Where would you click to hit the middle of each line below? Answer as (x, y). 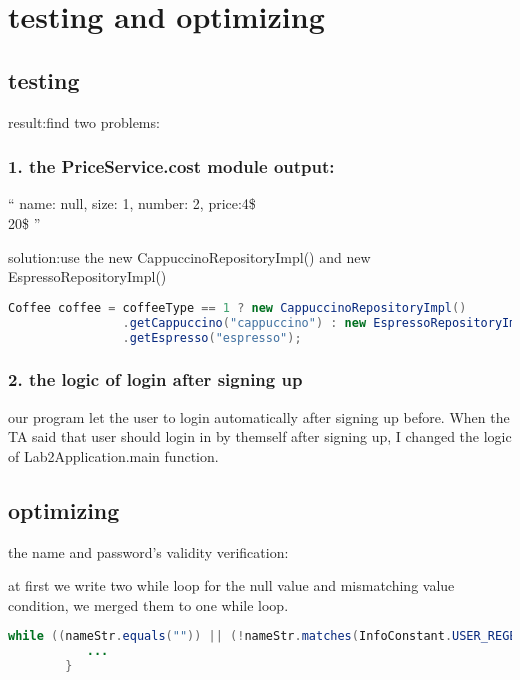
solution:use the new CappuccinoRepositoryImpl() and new (189, 256)
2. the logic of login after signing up (155, 379)
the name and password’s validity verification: (148, 551)
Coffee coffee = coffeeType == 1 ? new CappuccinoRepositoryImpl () (237, 307)
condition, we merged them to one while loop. (148, 604)
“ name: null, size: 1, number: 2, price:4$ (132, 203)
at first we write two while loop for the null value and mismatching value (231, 585)
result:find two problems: (84, 121)
